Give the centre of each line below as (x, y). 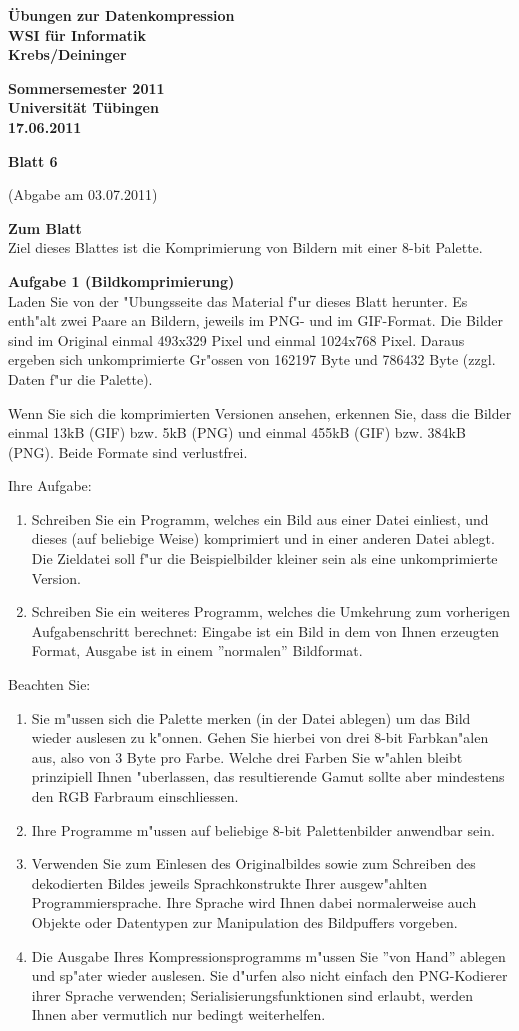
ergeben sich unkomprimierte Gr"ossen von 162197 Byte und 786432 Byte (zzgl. (252, 359)
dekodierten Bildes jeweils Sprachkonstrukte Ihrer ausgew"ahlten (229, 882)
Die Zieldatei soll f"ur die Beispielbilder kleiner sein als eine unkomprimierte (264, 558)
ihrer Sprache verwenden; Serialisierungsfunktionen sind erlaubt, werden (252, 994)
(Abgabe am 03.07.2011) (83, 194)
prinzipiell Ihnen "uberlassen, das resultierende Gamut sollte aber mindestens (268, 776)
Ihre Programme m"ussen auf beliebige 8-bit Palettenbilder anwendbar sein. (263, 829)
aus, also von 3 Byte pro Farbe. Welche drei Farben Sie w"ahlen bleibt (247, 756)
